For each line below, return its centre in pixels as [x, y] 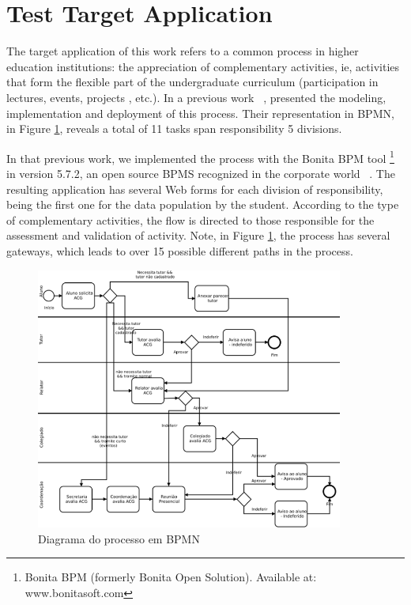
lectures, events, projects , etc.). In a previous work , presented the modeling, [196, 97]
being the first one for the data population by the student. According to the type [203, 204]
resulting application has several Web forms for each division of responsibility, [195, 189]
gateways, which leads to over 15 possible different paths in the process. [180, 250]
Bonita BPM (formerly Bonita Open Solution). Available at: [171, 577]
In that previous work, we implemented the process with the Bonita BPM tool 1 [200, 157]
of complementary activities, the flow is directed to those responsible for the [190, 219]
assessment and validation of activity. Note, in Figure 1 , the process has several [198, 235]
